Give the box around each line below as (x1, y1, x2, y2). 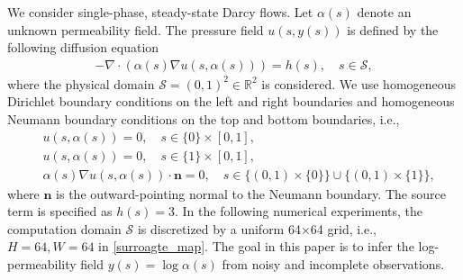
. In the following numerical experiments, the (174, 202, 423, 221)
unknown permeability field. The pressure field (7, 20, 264, 39)
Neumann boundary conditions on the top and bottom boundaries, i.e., (7, 110, 400, 128)
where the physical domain (7, 74, 155, 93)
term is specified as (7, 202, 113, 221)
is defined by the (347, 20, 439, 39)
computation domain (7, 219, 122, 238)
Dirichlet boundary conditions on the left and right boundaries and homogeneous (7, 92, 455, 111)
